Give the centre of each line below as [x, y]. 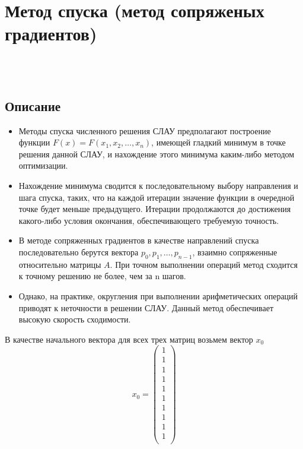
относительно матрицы [60, 264]
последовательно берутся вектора [79, 252]
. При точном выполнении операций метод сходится [204, 264]
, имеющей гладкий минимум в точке [219, 142]
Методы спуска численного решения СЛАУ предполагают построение [145, 130]
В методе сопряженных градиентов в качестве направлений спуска [139, 240]
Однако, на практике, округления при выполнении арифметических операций [158, 296]
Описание [33, 105]
